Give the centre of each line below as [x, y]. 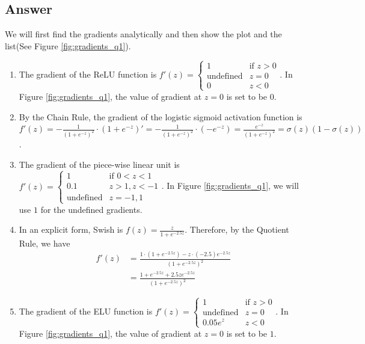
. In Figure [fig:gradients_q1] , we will [230, 186]
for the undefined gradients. [91, 209]
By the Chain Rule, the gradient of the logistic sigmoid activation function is [161, 116]
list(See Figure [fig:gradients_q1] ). [68, 45]
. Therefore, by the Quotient [237, 229]
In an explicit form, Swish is [71, 229]
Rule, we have [44, 243]
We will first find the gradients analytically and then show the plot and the [143, 34]
